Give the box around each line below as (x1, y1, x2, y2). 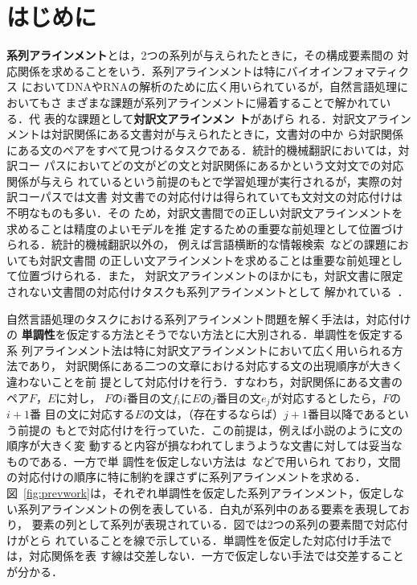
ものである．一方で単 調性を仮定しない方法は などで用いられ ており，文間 (6, 452, 401, 469)
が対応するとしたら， (270, 389, 383, 406)
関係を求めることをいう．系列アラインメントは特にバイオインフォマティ (17, 62, 399, 79)
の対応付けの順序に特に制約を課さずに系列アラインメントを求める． (6, 468, 366, 485)
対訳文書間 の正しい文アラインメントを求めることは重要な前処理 (39, 251, 381, 268)
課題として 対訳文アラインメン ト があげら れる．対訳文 (77, 109, 366, 126)
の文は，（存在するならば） (142, 406, 284, 422)
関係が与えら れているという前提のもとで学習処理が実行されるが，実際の (6, 172, 391, 189)
